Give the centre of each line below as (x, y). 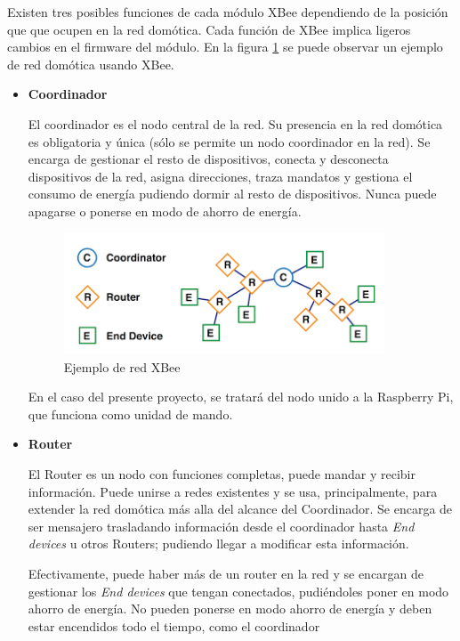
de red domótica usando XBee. (91, 64)
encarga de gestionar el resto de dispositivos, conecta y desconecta (208, 159)
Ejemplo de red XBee (122, 366)
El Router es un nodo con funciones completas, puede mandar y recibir (222, 474)
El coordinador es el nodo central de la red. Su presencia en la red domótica (235, 123)
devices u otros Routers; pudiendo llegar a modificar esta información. (218, 544)
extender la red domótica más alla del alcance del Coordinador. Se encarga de (240, 509)
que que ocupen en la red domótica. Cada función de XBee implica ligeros (209, 29)
